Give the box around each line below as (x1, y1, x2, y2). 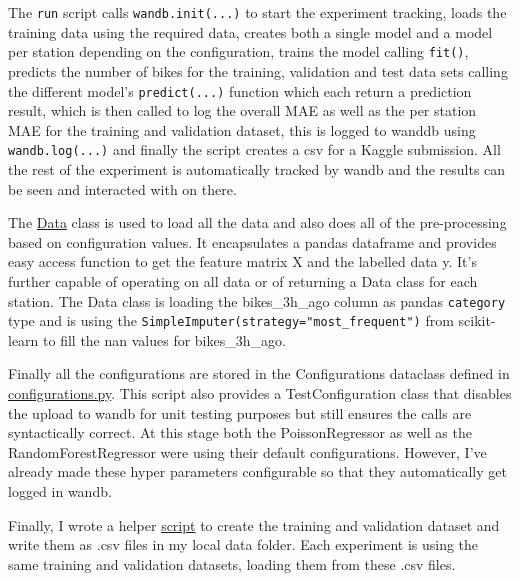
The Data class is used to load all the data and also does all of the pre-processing (8, 212, 507, 233)
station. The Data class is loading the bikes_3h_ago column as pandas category (8, 290, 506, 311)
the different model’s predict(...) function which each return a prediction (8, 80, 472, 101)
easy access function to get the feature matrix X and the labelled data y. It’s (8, 251, 477, 272)
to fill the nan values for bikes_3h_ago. (43, 329, 286, 350)
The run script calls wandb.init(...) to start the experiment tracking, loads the (8, 2, 507, 22)
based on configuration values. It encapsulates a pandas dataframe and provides (8, 231, 497, 252)
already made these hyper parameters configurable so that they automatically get (8, 461, 507, 482)
